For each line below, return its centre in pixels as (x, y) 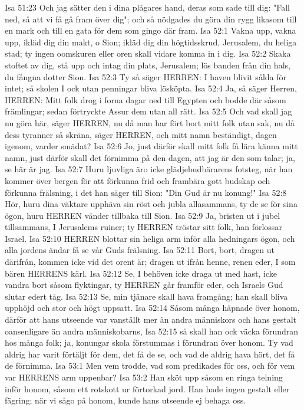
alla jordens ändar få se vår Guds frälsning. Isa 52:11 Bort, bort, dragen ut (140, 250)
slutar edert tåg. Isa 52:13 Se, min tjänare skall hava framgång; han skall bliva (146, 296)
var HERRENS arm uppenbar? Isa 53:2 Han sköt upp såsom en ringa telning (144, 377)
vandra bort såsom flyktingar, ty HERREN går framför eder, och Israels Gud (144, 285)
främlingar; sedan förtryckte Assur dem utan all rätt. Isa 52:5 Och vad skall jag (148, 111)
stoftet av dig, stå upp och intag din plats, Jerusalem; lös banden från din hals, (148, 65)
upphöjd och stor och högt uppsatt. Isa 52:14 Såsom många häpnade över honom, (152, 308)
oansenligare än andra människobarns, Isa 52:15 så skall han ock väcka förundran (152, 331)
